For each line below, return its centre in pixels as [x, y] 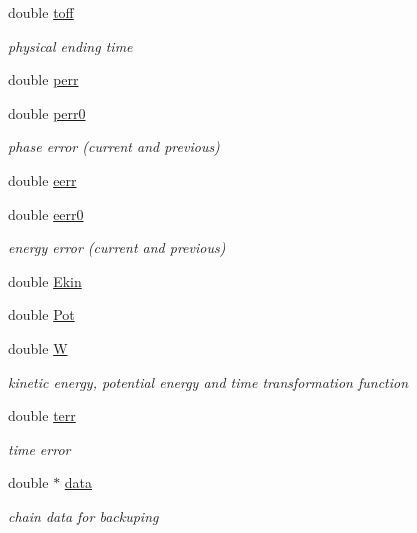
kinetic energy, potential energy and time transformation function [208, 381]
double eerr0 [46, 213]
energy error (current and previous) [117, 247]
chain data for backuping [83, 515]
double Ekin [45, 280]
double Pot [41, 314]
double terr [42, 415]
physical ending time [70, 45]
